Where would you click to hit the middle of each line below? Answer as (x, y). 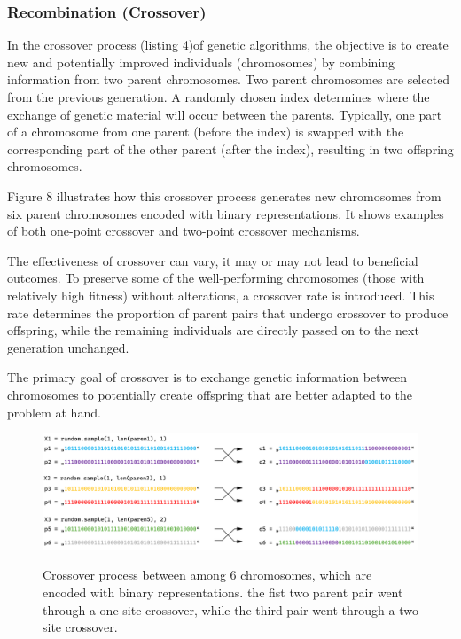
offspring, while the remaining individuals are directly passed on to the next (213, 330)
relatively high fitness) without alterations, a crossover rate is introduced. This (221, 295)
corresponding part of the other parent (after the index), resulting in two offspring (230, 148)
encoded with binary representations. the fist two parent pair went (223, 592)
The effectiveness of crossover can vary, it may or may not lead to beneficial (213, 260)
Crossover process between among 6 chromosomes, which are (207, 575)
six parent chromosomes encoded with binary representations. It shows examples (226, 213)
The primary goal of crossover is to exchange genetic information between (207, 377)
